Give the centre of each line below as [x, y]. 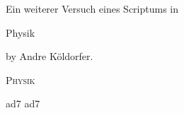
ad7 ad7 [23, 103]
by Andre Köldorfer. [50, 56]
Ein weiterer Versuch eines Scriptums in [92, 8]
